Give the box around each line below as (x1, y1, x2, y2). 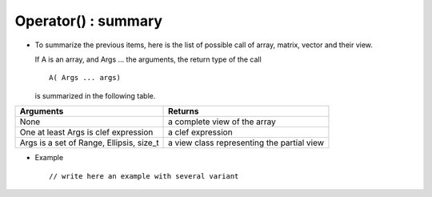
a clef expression (168, 127, 233, 138)
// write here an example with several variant (49, 171, 239, 180)
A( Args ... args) (49, 73, 122, 82)
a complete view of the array (168, 116, 276, 127)
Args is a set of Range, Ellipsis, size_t (19, 137, 159, 148)
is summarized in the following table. (34, 90, 156, 100)
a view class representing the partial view (168, 137, 324, 148)
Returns (168, 106, 199, 117)
